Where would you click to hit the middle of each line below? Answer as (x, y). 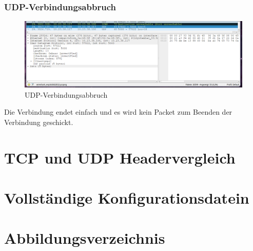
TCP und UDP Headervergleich (120, 157)
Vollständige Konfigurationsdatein (127, 197)
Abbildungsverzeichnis (85, 238)
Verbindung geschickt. (39, 122)
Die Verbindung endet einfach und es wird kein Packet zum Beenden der (118, 112)
